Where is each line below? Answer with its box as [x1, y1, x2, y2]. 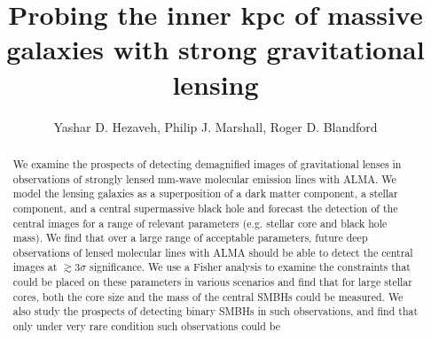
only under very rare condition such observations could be [12, 319, 281, 334]
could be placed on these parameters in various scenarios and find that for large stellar [12, 274, 412, 290]
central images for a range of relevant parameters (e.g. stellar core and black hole [12, 215, 388, 230]
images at [12, 259, 58, 274]
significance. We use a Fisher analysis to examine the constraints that [89, 259, 411, 274]
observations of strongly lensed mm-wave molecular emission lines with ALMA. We [12, 171, 396, 186]
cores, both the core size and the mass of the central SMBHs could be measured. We [12, 289, 404, 304]
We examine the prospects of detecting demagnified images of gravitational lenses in [12, 156, 402, 171]
